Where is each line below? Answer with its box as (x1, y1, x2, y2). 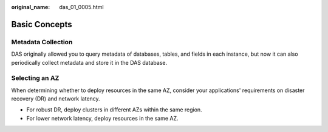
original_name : (11, 4, 50, 10)
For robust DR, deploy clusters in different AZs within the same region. (26, 106, 203, 113)
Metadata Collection (11, 38, 73, 46)
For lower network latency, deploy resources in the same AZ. (26, 114, 179, 122)
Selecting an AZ (11, 74, 60, 82)
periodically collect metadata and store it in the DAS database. (11, 59, 167, 66)
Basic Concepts (11, 19, 72, 30)
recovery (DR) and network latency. (11, 95, 100, 102)
